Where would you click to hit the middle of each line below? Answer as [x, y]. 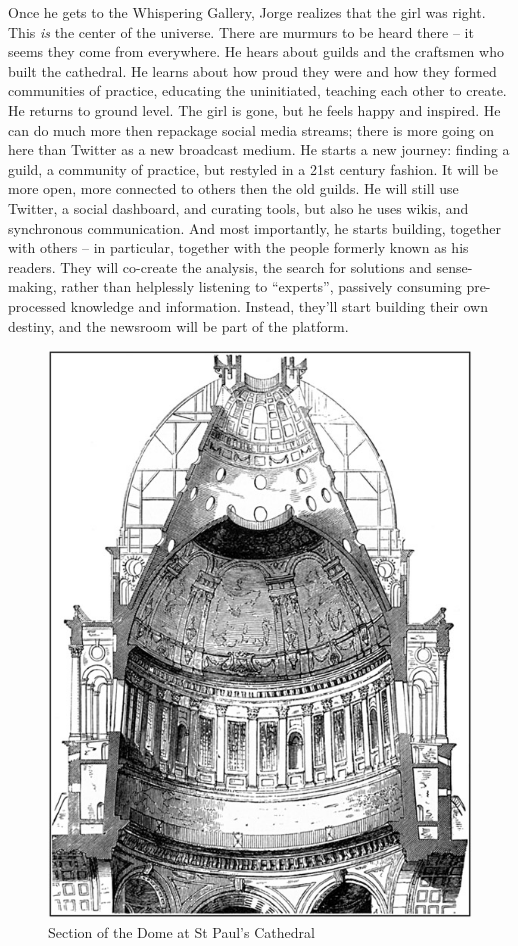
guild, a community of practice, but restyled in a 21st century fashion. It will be [253, 168]
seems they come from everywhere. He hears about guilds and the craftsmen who [256, 51]
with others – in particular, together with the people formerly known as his [238, 247]
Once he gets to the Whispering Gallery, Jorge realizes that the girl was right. [247, 12]
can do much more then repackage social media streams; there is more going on [251, 129]
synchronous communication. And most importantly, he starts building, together [254, 227]
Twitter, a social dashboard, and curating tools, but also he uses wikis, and [238, 207]
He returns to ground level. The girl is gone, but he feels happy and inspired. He [254, 109]
